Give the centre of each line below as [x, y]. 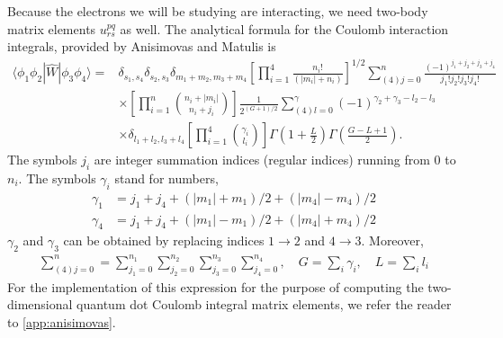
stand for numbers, [166, 178]
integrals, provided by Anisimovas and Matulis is [142, 46]
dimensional [40, 304]
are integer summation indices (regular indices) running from [262, 160]
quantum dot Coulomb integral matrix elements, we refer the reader [264, 304]
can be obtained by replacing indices [164, 240]
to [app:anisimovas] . [62, 321]
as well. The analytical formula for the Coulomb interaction [284, 28]
